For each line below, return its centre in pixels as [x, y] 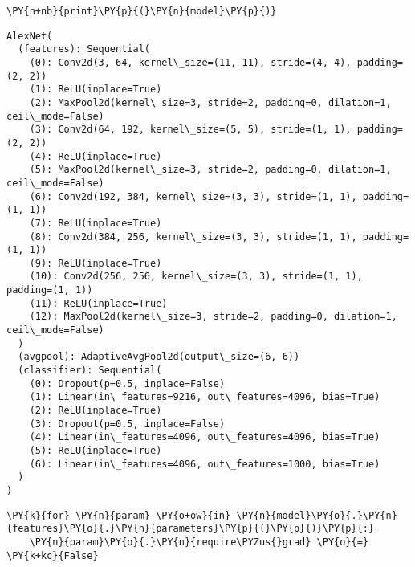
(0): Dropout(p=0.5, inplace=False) [127, 383]
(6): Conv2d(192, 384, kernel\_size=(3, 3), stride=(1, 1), [193, 196]
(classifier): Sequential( [90, 371]
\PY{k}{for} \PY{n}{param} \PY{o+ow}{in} [119, 515]
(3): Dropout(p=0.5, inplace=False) [127, 424]
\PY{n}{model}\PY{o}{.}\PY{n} [317, 515]
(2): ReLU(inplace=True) [96, 411]
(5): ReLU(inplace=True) [96, 451]
